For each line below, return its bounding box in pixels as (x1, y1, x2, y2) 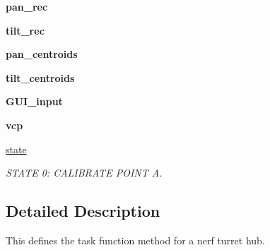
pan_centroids (6, 47, 78, 61)
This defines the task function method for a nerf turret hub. (6, 232, 265, 247)
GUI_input (6, 94, 63, 109)
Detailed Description (6, 200, 160, 222)
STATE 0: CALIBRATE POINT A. (6, 165, 163, 180)
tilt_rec (6, 23, 45, 37)
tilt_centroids (6, 70, 75, 85)
